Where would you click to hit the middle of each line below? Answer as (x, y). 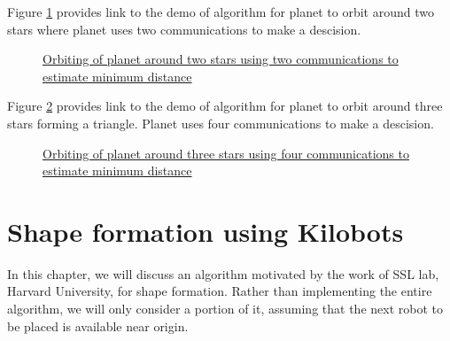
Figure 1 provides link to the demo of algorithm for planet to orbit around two (221, 12)
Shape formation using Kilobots (206, 231)
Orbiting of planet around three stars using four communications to (226, 153)
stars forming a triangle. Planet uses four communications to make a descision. (221, 123)
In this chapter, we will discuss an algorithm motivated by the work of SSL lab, (223, 273)
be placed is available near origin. (98, 325)
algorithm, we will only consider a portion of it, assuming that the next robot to (225, 309)
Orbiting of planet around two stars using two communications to (221, 59)
